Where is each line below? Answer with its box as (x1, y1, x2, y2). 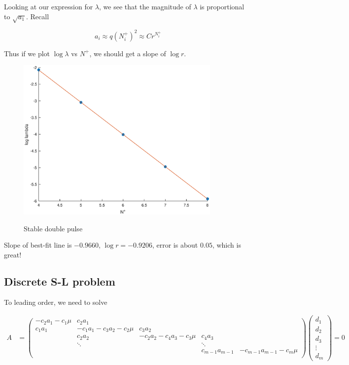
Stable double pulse (24, 223, 83, 233)
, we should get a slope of (89, 48, 166, 58)
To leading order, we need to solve (4, 296, 107, 307)
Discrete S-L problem (4, 273, 115, 289)
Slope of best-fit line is (4, 240, 72, 250)
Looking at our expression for (4, 1, 93, 11)
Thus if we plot (4, 48, 50, 58)
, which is (212, 240, 241, 250)
